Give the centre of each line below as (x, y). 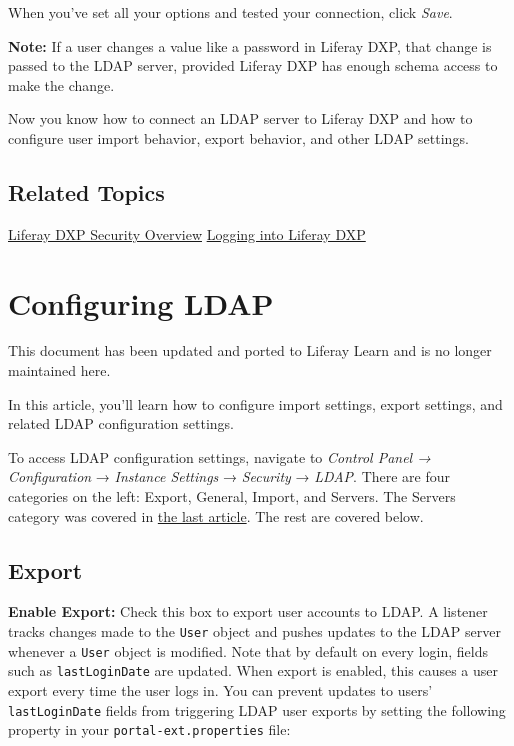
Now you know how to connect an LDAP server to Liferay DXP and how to (240, 118)
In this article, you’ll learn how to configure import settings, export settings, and (255, 403)
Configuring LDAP (141, 302)
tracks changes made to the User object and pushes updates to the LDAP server (254, 631)
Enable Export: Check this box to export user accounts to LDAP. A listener (248, 611)
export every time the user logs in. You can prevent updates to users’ (220, 690)
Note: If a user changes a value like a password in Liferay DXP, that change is (250, 45)
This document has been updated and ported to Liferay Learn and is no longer (250, 350)
